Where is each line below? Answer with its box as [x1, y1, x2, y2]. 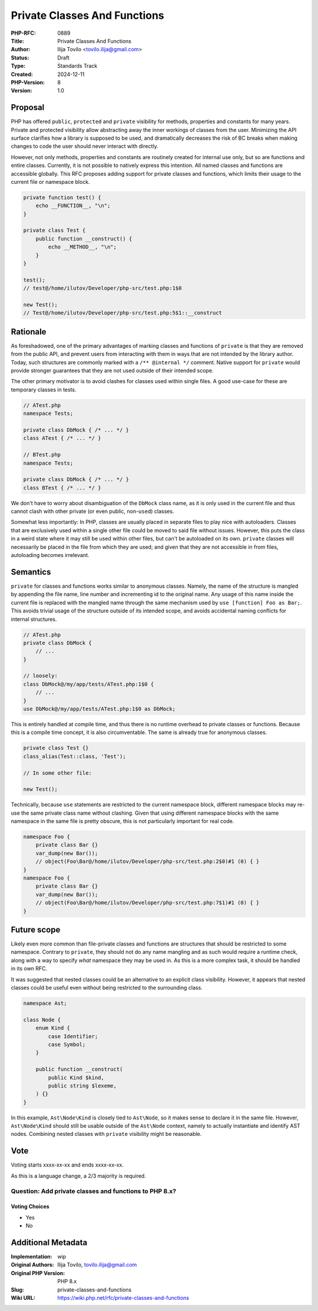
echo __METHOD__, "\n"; [48, 243, 117, 251]
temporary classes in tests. [11, 386, 77, 393]
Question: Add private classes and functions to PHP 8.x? [11, 1187, 177, 1195]
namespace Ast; [23, 1000, 67, 1007]
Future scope [11, 925, 61, 934]
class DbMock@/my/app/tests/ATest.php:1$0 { [23, 681, 154, 687]
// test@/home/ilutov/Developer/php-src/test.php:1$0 [23, 285, 182, 292]
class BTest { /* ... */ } [23, 484, 101, 491]
